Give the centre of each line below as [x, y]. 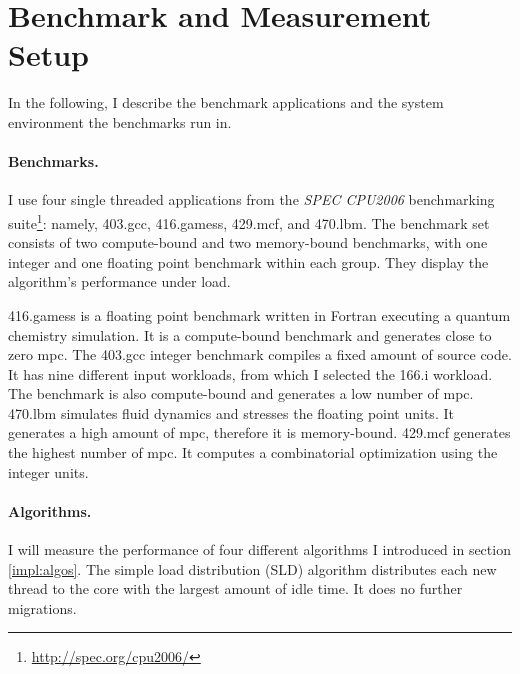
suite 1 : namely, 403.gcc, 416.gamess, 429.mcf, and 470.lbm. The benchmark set [249, 221]
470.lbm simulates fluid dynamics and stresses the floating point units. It [231, 412]
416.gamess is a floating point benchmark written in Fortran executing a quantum [259, 314]
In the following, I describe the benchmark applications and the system [226, 102]
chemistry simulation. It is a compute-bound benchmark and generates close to [250, 334]
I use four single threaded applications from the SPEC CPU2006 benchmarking [251, 199]
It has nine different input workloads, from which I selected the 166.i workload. [250, 373]
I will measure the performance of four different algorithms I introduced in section [259, 549]
